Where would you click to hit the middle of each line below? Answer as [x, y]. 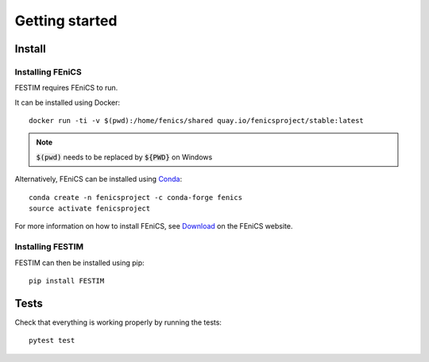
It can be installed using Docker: [68, 102]
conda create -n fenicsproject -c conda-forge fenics [135, 197]
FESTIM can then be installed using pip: [79, 263]
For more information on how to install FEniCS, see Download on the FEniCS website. [154, 226]
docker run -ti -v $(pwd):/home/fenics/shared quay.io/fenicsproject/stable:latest [197, 121]
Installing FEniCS [48, 71]
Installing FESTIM [49, 247]
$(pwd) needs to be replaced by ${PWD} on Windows [124, 157]
